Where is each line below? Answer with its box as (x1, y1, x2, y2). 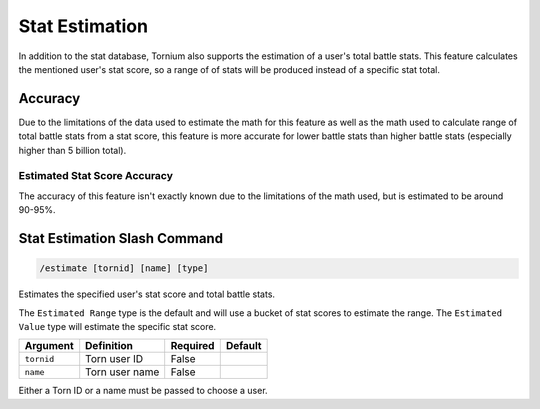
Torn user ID (85, 352, 144, 366)
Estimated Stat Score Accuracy (18, 169, 174, 183)
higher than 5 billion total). (18, 144, 127, 156)
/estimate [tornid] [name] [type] (39, 263, 209, 274)
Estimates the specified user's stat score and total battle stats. (18, 288, 275, 300)
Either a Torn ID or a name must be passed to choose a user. (18, 385, 269, 397)
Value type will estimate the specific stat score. (18, 320, 217, 332)
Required (170, 339, 215, 353)
